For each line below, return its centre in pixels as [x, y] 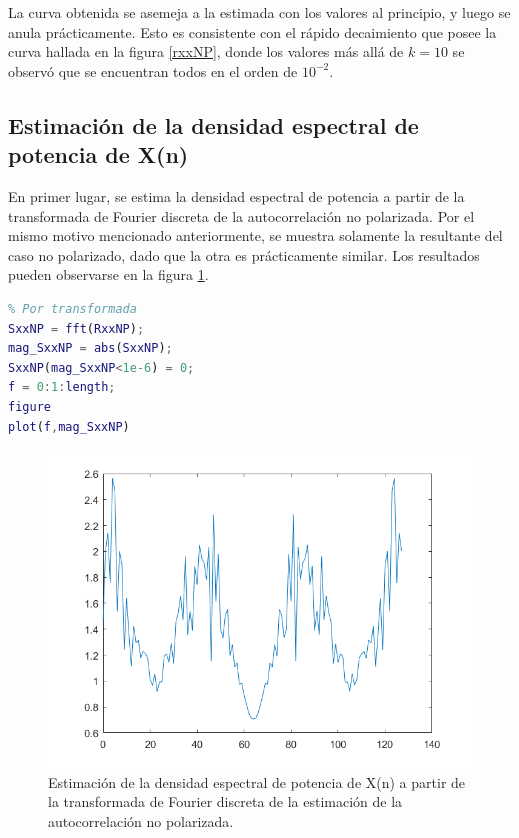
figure [29, 406]
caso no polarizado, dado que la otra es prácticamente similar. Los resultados [244, 254]
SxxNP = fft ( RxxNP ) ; [76, 328]
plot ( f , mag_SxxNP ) [69, 426]
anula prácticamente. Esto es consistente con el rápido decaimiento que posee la [252, 31]
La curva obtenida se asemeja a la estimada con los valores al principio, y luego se [259, 12]
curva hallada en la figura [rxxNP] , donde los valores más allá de [206, 51]
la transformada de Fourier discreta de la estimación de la [225, 801]
